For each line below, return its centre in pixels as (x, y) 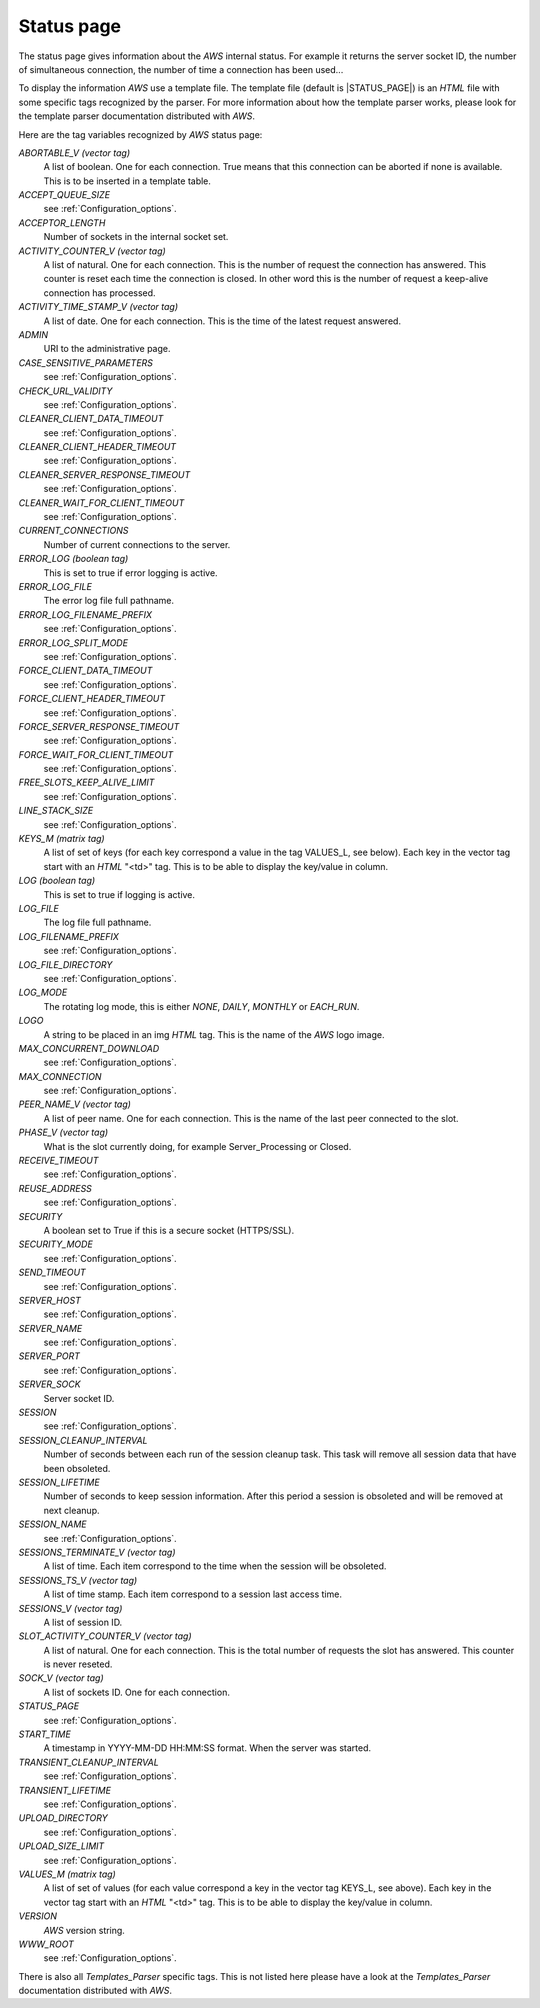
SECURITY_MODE (56, 1244)
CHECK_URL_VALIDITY (65, 391)
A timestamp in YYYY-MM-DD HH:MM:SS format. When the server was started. (207, 1748)
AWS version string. (84, 1930)
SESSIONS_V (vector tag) (70, 1608)
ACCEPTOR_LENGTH (62, 222)
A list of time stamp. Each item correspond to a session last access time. (192, 1594)
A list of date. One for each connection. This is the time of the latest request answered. (222, 321)
